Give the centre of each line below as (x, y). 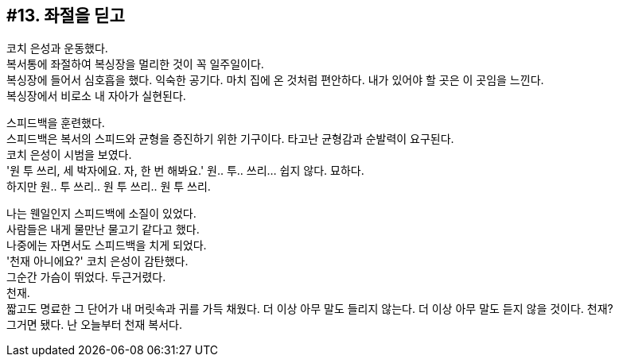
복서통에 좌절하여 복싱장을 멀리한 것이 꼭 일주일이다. (135, 64)
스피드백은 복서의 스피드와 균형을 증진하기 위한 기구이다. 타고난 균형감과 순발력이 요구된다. (230, 139)
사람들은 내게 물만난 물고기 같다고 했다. (103, 230)
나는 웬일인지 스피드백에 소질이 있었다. (101, 214)
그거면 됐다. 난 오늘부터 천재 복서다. (94, 325)
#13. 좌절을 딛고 (66, 15)
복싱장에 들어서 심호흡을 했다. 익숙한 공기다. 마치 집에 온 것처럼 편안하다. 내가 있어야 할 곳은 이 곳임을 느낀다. (275, 80)
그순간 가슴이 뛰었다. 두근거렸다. (86, 277)
